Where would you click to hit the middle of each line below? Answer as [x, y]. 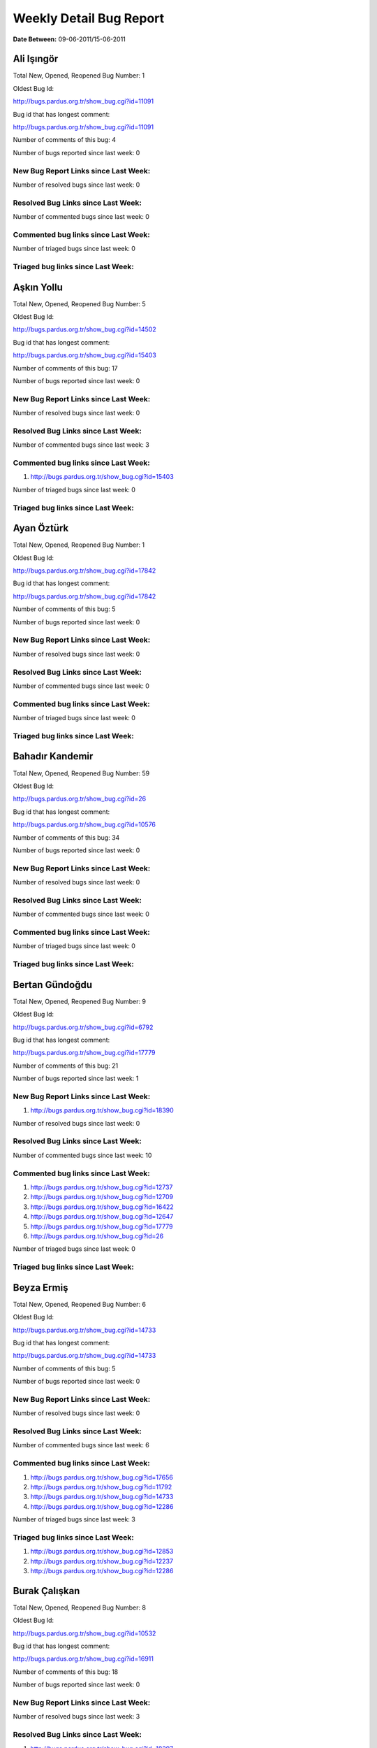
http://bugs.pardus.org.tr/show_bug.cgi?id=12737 [102, 1187]
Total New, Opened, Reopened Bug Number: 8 [80, 1607]
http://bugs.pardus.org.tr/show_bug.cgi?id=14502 [84, 329]
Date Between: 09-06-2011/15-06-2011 [69, 39]
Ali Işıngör [36, 59]
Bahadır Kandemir [53, 756]
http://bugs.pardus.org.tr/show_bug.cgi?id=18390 [102, 1110]
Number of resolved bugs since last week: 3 [76, 1717]
